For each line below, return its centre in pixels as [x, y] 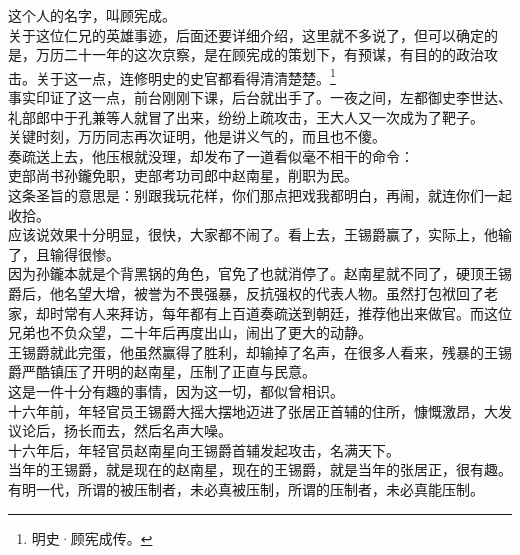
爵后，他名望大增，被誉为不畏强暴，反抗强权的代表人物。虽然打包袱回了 [246, 292]
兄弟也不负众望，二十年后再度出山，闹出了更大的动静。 [190, 332]
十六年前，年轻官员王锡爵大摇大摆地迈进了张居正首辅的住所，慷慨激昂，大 [253, 410]
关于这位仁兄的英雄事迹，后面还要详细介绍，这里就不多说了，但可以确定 [246, 34]
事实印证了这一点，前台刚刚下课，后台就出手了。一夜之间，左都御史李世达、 [260, 97]
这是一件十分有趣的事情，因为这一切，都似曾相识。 [176, 390]
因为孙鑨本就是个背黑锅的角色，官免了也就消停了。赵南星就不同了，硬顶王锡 [260, 273]
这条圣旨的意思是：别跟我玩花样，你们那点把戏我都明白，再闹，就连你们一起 [260, 195]
